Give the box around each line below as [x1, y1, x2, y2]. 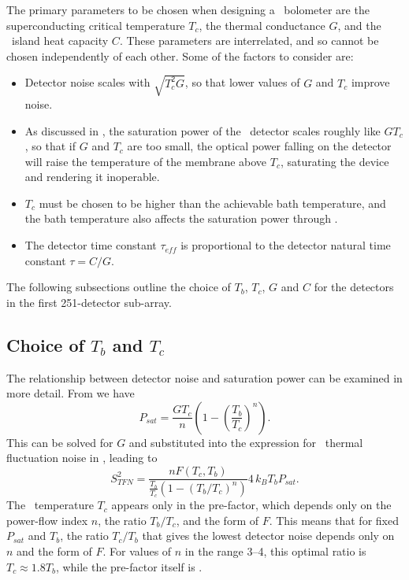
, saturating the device [280, 153, 389, 169]
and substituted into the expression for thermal [128, 434, 363, 450]
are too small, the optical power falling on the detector [127, 138, 392, 154]
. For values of [102, 542, 172, 559]
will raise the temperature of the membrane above [24, 153, 267, 169]
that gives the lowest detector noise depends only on [142, 527, 395, 544]
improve [351, 74, 390, 91]
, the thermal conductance [199, 17, 325, 33]
